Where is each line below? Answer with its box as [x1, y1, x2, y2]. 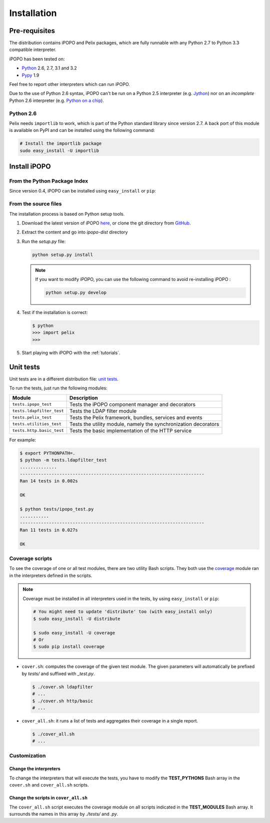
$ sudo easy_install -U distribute [33, 615, 120, 621]
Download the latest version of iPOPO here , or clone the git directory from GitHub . [21, 220, 191, 226]
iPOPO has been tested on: [9, 55, 65, 62]
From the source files [9, 200, 62, 207]
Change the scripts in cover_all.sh [9, 795, 87, 801]
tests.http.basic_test [12, 428, 64, 433]
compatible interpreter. [9, 46, 56, 52]
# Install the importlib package [19, 140, 102, 146]
